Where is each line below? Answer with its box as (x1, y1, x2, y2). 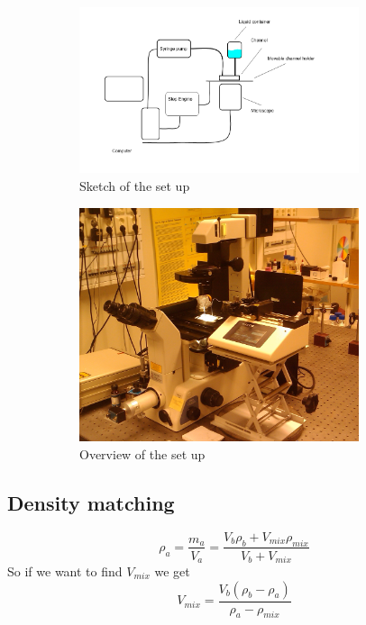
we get (154, 562, 190, 581)
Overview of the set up (79, 444, 206, 463)
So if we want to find (7, 562, 123, 581)
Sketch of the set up (79, 177, 190, 195)
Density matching (7, 488, 175, 516)
